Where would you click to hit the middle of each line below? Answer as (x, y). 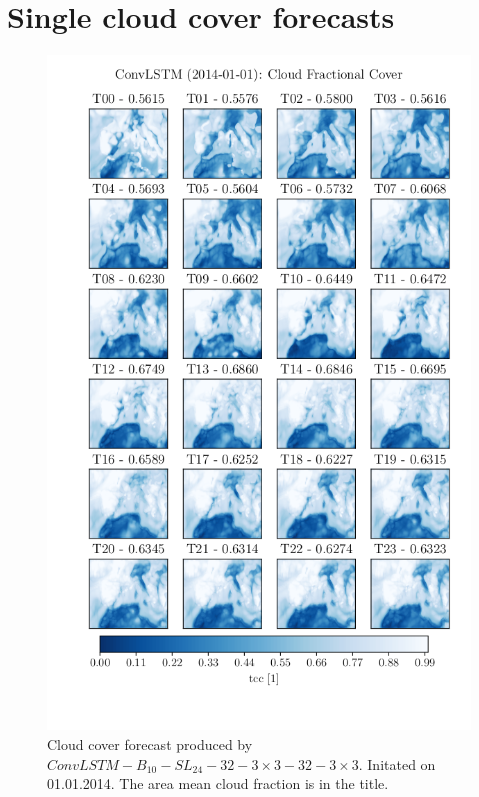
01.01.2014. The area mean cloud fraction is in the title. (218, 783)
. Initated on (397, 763)
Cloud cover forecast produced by (150, 743)
